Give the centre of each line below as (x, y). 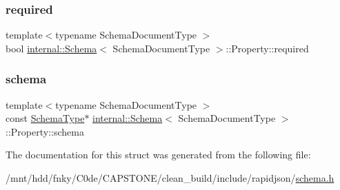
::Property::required (267, 48)
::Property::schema (45, 131)
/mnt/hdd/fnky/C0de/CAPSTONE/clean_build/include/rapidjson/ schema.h (170, 178)
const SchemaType (45, 118)
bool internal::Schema (51, 48)
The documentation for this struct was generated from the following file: (158, 155)
